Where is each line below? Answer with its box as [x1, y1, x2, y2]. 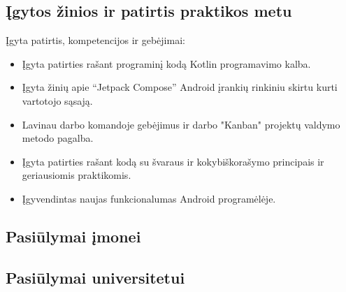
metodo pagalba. [22, 131, 94, 145]
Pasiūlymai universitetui [6, 266, 185, 288]
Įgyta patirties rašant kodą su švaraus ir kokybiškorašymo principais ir [22, 154, 324, 168]
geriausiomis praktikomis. [22, 168, 131, 182]
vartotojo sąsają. [22, 93, 93, 108]
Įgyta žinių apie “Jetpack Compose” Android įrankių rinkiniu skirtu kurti [22, 80, 338, 94]
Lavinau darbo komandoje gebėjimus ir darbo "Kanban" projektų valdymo [22, 117, 340, 131]
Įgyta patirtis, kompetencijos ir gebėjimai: [6, 33, 185, 48]
